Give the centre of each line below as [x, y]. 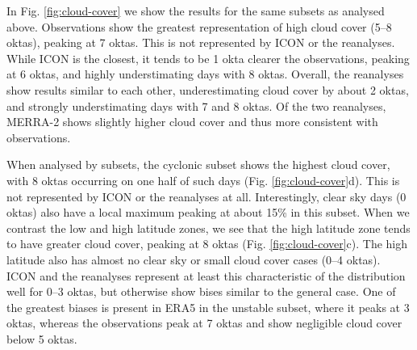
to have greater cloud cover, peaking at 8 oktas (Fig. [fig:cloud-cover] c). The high [207, 244]
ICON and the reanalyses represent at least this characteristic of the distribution [206, 275]
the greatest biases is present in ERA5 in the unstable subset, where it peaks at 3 [208, 307]
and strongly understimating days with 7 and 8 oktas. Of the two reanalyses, [196, 105]
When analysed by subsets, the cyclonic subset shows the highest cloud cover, [198, 164]
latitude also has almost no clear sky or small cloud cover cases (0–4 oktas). [194, 259]
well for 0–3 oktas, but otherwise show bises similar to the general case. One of [201, 291]
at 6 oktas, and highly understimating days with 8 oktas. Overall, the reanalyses [205, 74]
